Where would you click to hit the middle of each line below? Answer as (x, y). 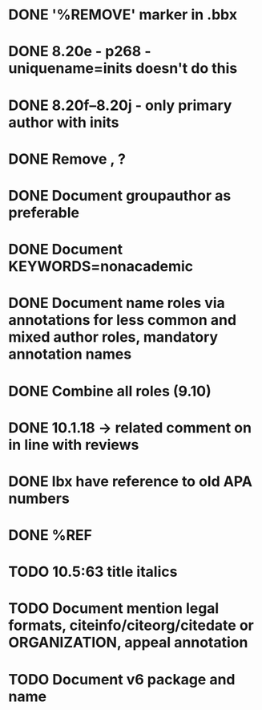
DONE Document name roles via (117, 303)
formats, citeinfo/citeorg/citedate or (131, 625)
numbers (39, 498)
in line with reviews (74, 445)
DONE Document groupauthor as (120, 195)
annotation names (70, 354)
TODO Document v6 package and (122, 679)
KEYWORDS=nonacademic (101, 267)
